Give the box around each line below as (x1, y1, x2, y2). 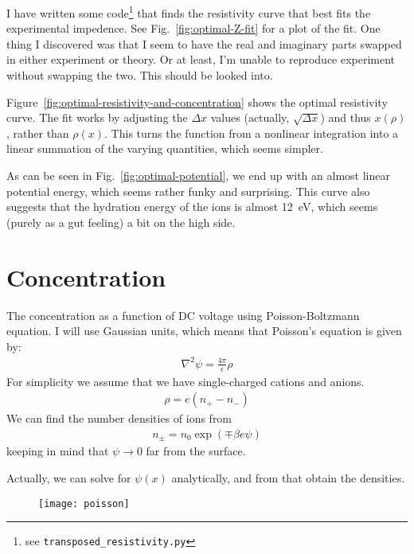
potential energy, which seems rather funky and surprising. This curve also (6, 182, 370, 199)
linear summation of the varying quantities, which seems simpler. (6, 140, 323, 157)
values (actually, (210, 109, 290, 126)
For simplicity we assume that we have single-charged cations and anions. (6, 373, 365, 389)
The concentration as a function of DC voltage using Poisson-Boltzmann (6, 306, 360, 323)
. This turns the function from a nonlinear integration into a (104, 124, 399, 141)
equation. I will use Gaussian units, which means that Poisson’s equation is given (6, 322, 402, 339)
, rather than (6, 124, 69, 141)
